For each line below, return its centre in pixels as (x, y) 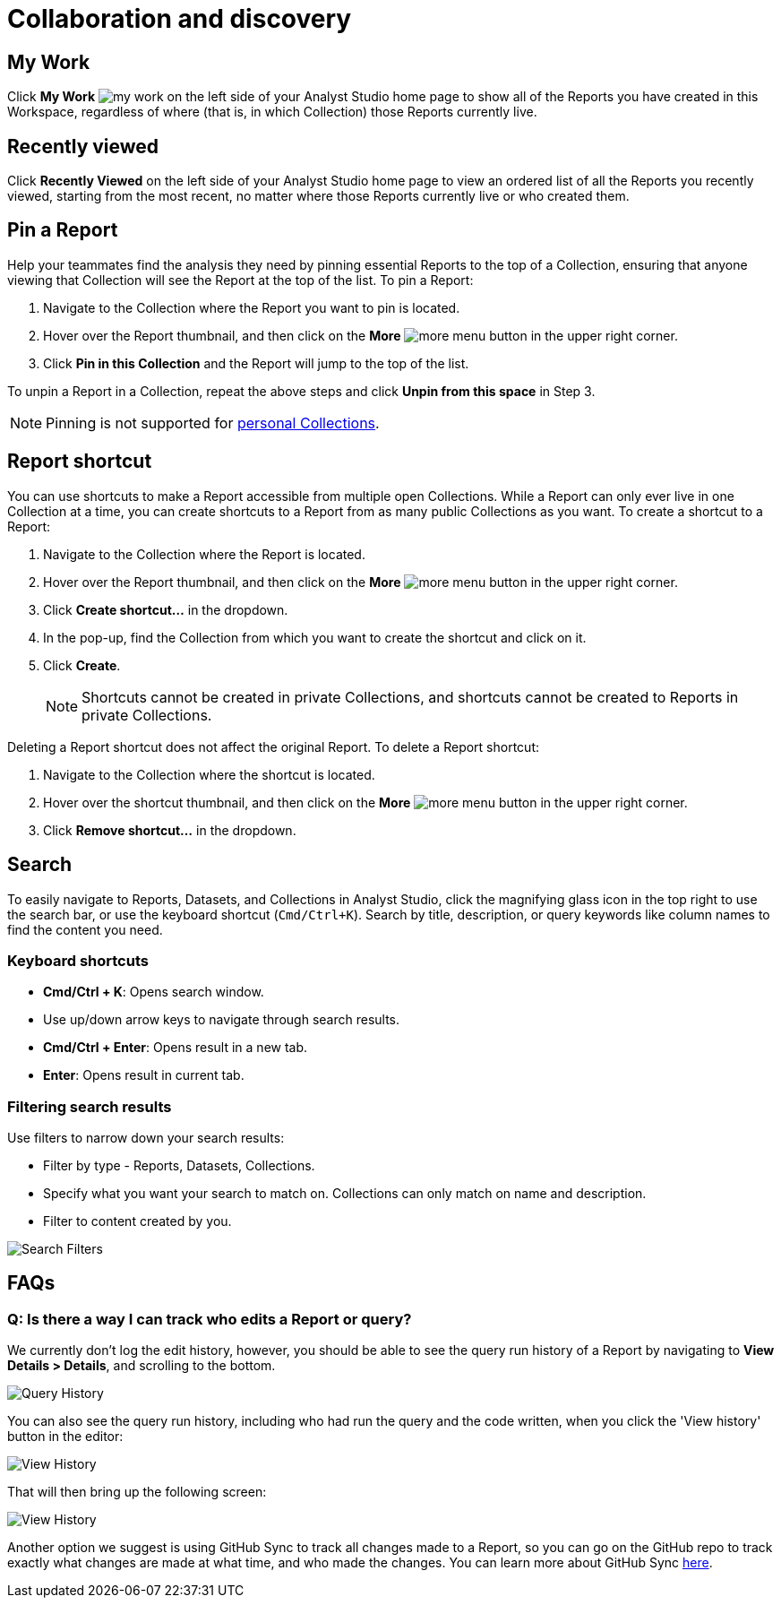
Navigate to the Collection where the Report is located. (204, 554)
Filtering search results (90, 1106)
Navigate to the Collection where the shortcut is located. (209, 774)
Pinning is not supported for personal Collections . (213, 423)
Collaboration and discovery (180, 19)
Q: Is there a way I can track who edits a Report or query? (210, 1319)
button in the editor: (65, 1437)
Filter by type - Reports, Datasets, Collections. (179, 1166)
